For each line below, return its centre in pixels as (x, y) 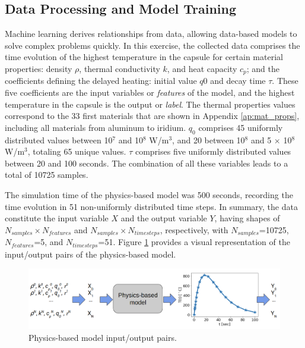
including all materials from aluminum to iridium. (96, 127)
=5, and (49, 242)
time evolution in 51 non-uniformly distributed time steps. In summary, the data (151, 206)
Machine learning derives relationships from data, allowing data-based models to (151, 34)
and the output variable (164, 218)
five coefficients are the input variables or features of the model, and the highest (150, 93)
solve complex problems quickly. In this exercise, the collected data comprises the (152, 45)
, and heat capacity (202, 68)
